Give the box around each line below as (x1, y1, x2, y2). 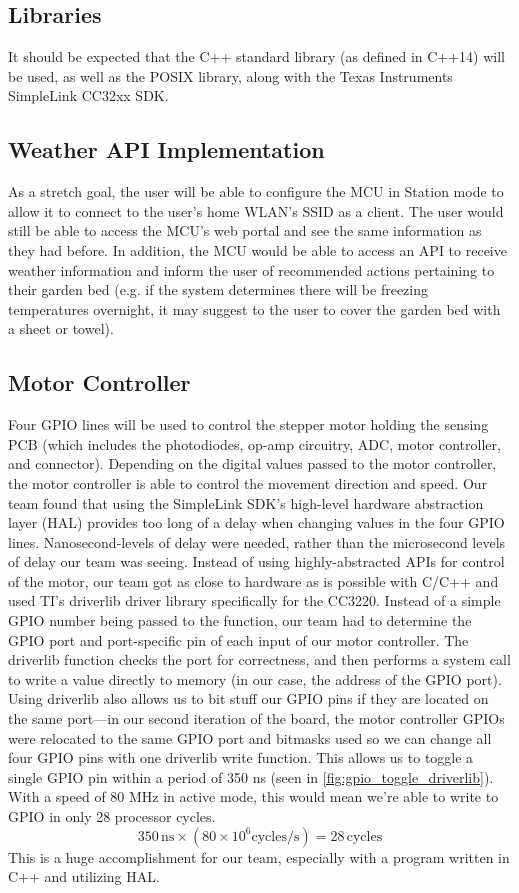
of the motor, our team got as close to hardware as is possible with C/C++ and (8, 570, 499, 591)
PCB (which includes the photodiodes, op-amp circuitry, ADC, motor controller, (8, 433, 501, 454)
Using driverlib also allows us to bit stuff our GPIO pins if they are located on (8, 688, 489, 709)
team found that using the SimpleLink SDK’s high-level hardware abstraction (8, 492, 484, 513)
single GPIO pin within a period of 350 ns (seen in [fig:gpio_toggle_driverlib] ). (8, 766, 494, 787)
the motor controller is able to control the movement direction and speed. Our (8, 472, 488, 493)
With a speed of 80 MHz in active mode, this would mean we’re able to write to (8, 786, 499, 807)
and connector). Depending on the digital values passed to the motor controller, (8, 453, 497, 474)
